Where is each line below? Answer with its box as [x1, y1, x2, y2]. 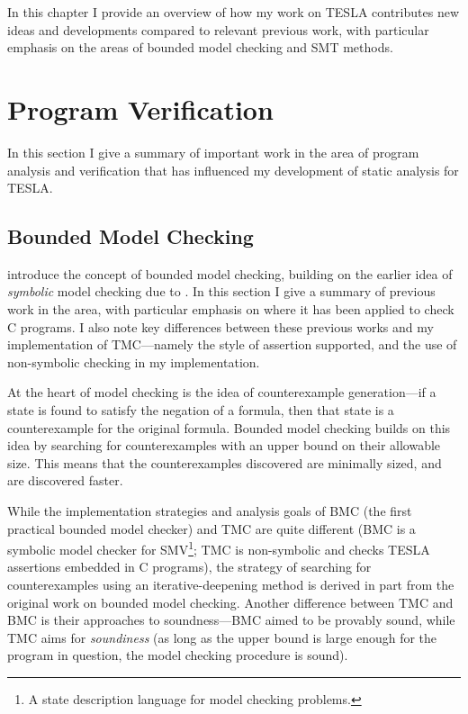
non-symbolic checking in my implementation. [7, 352, 260, 371]
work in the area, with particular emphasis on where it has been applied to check [7, 300, 454, 319]
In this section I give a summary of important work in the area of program [7, 142, 419, 161]
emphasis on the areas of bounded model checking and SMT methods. [7, 38, 393, 57]
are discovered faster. [7, 471, 123, 490]
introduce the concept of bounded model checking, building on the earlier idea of [7, 264, 453, 283]
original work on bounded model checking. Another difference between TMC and [7, 592, 454, 611]
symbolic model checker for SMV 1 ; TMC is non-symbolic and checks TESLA [7, 538, 430, 558]
